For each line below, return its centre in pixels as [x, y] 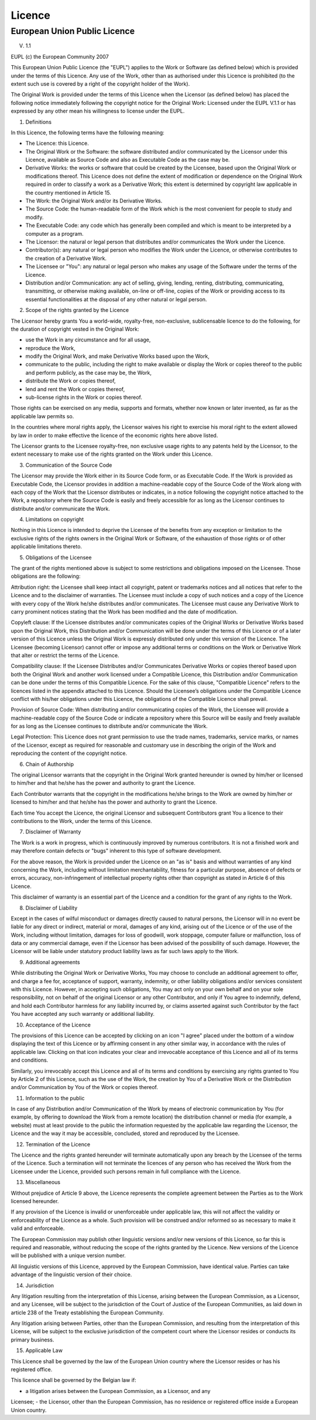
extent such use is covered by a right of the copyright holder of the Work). [100, 84]
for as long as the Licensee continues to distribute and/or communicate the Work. [109, 726]
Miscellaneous [43, 1182]
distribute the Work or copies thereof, [71, 381]
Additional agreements [53, 962]
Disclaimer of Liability [51, 908]
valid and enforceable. [38, 1228]
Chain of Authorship [50, 764]
